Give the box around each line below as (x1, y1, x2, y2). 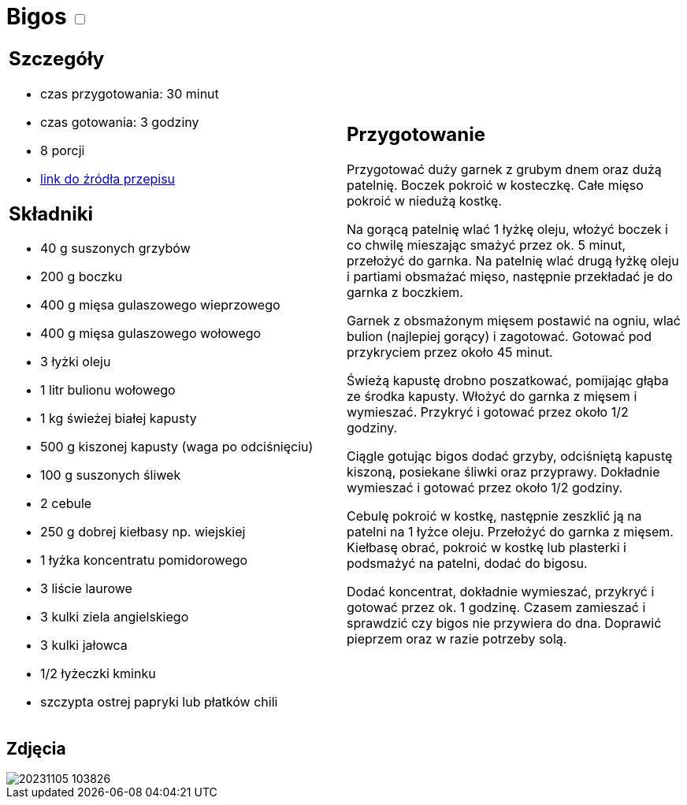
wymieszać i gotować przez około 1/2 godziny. (347, 480, 623, 496)
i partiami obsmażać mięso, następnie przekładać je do (347, 269, 673, 285)
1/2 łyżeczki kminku (40, 666, 156, 682)
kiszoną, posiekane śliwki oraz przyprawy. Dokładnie (347, 464, 660, 480)
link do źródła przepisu (40, 170, 176, 187)
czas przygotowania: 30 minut (40, 85, 219, 102)
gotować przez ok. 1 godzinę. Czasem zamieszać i (347, 599, 646, 616)
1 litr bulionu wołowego (40, 382, 176, 399)
